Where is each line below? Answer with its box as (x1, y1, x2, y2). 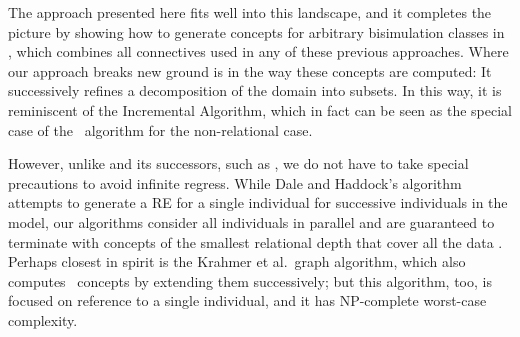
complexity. (8, 309, 78, 330)
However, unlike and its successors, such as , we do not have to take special (8, 153, 469, 174)
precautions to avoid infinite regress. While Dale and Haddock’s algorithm (8, 172, 462, 193)
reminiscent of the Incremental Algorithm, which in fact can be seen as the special (8, 99, 512, 120)
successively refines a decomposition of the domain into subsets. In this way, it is (8, 80, 502, 101)
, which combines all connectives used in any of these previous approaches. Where (8, 41, 509, 62)
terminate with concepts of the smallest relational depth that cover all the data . (8, 231, 503, 252)
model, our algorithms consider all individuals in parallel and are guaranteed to (8, 211, 495, 232)
